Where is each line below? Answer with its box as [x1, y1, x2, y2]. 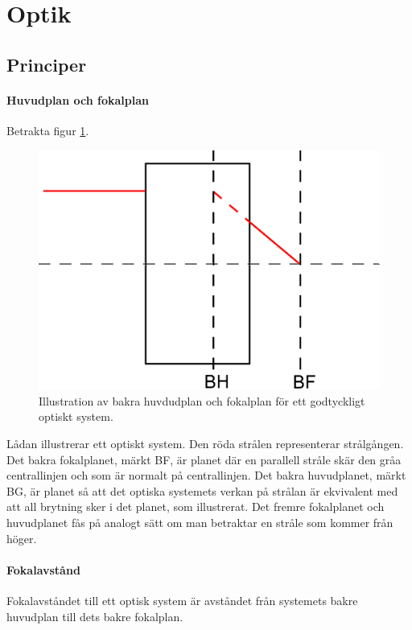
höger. [6, 529, 37, 546]
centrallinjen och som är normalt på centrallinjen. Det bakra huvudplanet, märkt [6, 467, 406, 484]
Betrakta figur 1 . [6, 121, 89, 138]
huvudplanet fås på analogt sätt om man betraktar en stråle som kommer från [6, 514, 393, 530]
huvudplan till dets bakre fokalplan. [6, 607, 183, 624]
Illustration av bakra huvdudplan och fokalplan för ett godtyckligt [39, 392, 365, 409]
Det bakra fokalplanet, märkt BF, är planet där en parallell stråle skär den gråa [6, 451, 402, 467]
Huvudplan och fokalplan [6, 91, 149, 108]
